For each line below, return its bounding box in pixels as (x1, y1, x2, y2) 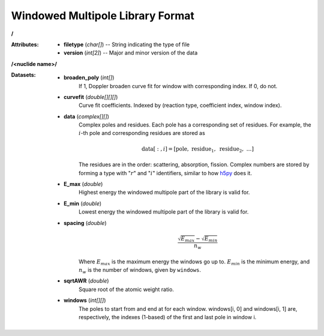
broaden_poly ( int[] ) (64, 74, 115, 81)
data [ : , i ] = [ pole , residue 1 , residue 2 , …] (141, 145, 254, 154)
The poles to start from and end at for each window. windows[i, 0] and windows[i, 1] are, (79, 305, 298, 312)
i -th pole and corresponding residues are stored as (79, 130, 205, 137)
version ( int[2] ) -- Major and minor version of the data (64, 49, 198, 56)
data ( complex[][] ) (64, 113, 109, 120)
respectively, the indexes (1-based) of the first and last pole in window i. (79, 313, 257, 320)
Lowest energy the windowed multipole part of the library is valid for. (79, 208, 249, 215)
